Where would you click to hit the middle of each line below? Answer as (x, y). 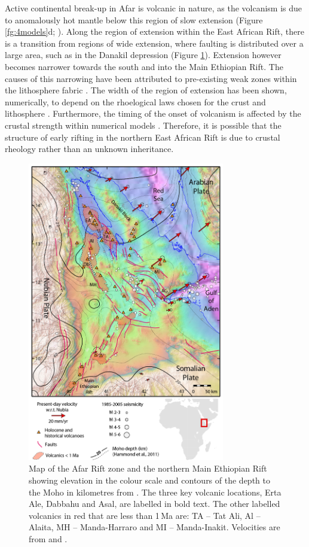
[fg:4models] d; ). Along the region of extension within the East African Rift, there (154, 31)
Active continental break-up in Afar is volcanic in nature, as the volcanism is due (154, 8)
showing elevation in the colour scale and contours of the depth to (149, 480)
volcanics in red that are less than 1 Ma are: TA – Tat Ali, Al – (145, 515)
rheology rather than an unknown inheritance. (89, 149)
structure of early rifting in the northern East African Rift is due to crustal (143, 137)
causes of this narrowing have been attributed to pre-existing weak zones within (151, 78)
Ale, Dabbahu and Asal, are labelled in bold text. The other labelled (154, 504)
